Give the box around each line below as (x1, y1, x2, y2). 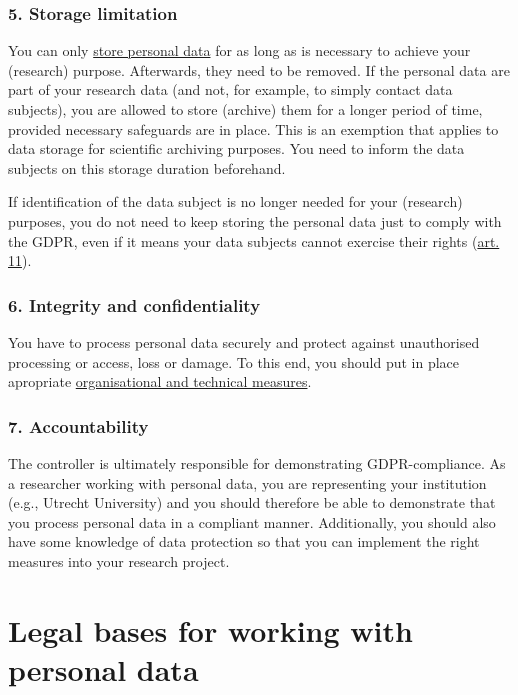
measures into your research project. (8, 550, 230, 571)
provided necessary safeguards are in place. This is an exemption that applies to (8, 118, 499, 139)
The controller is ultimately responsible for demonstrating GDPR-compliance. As (8, 452, 506, 473)
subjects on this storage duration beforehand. (8, 157, 286, 178)
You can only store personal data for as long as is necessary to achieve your (8, 40, 471, 61)
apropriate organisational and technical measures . (8, 371, 312, 392)
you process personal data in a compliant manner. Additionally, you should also (8, 511, 496, 532)
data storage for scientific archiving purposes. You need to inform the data (8, 138, 465, 159)
